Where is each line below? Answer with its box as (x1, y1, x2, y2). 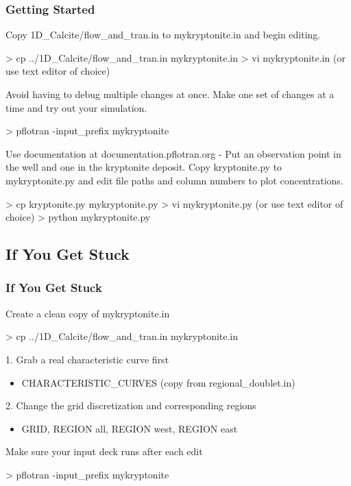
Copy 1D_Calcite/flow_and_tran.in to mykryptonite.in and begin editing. (5, 27, 321, 42)
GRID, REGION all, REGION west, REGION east (21, 421, 238, 435)
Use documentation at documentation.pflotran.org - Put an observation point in (5, 146, 341, 160)
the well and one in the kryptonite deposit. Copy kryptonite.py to (5, 160, 282, 174)
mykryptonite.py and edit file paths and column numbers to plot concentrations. (5, 173, 343, 187)
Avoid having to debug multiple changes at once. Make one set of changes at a (5, 87, 335, 101)
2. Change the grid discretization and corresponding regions (5, 398, 256, 413)
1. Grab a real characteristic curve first (5, 352, 169, 366)
